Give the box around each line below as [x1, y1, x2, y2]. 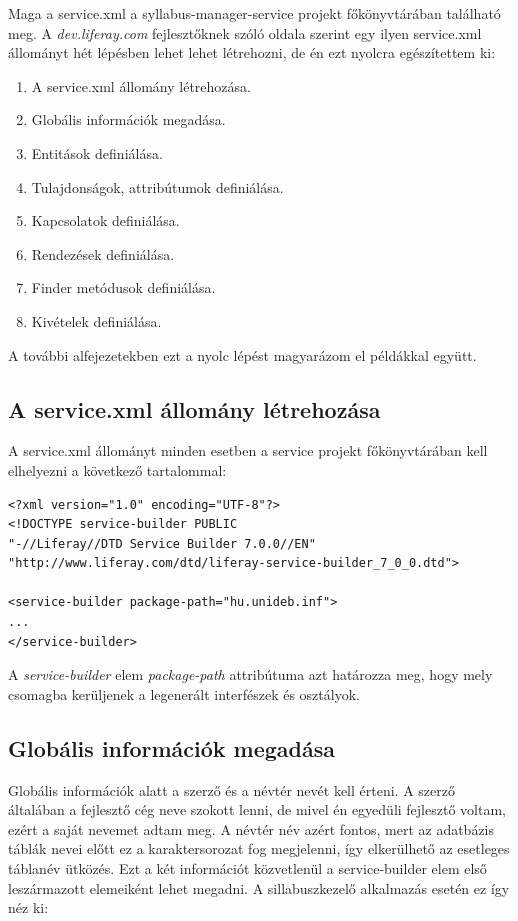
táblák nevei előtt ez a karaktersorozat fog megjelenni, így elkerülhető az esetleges [8, 838, 510, 859]
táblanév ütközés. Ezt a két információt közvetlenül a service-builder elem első [8, 858, 487, 879]
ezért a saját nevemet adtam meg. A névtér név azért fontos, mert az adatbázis [8, 818, 495, 839]
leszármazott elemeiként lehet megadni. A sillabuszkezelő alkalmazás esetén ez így [8, 877, 510, 898]
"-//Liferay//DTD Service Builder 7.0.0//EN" [8, 536, 316, 551]
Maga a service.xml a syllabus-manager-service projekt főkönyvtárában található [8, 3, 501, 23]
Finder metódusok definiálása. [31, 277, 216, 298]
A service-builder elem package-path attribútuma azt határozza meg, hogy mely [8, 664, 493, 685]
